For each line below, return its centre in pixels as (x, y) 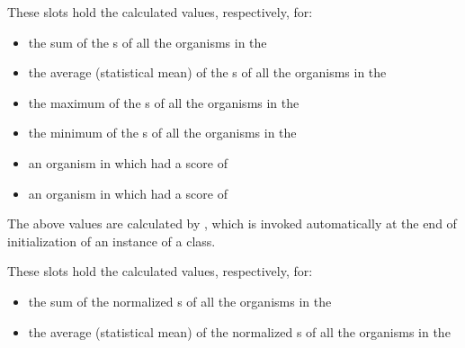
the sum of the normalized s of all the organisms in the (180, 301)
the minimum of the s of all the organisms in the (162, 133)
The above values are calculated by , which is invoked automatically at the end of (232, 223)
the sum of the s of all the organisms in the (148, 42)
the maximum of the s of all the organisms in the (164, 102)
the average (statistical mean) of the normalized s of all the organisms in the (239, 331)
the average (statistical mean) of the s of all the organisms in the (207, 72)
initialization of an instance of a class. (112, 241)
